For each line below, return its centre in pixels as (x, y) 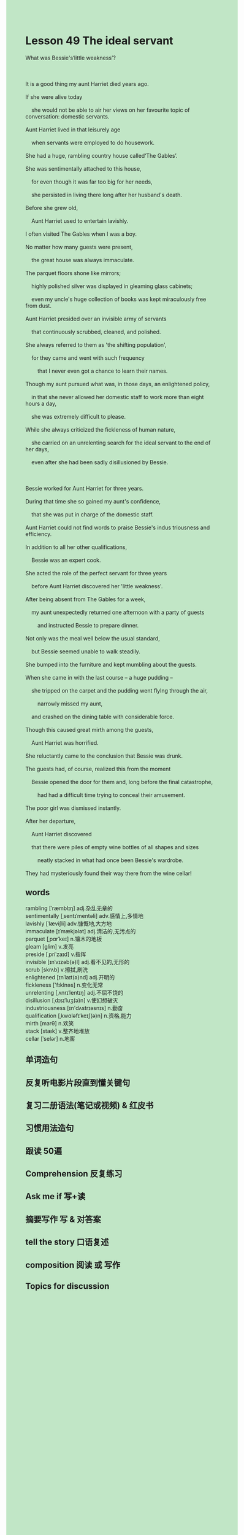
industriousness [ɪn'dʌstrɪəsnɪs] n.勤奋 (74, 1008)
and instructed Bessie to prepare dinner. (88, 625)
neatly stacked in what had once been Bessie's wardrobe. (110, 860)
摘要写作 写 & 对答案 (63, 1219)
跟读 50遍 (44, 1151)
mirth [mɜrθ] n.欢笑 (50, 1023)
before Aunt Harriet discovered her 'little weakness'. (97, 586)
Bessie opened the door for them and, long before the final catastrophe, (122, 782)
